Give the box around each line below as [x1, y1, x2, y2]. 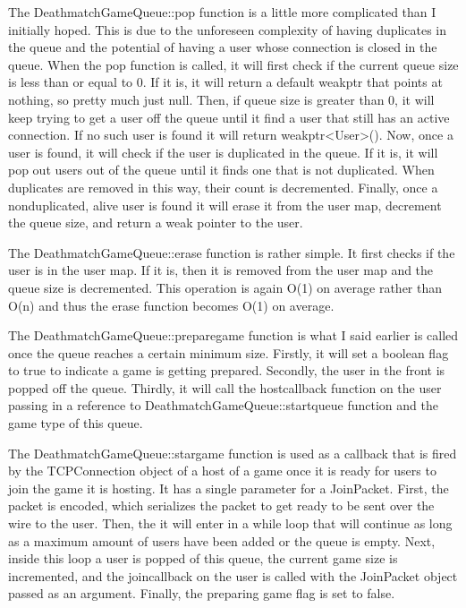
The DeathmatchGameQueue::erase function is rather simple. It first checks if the [8, 243, 455, 261]
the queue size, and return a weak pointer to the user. [8, 213, 303, 232]
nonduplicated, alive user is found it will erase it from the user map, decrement [8, 195, 442, 214]
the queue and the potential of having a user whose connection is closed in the [8, 38, 437, 56]
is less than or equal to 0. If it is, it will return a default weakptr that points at [8, 73, 443, 91]
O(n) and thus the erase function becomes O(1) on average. [8, 295, 335, 314]
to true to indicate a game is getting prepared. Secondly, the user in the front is [8, 361, 445, 380]
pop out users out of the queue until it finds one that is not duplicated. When [8, 160, 435, 179]
